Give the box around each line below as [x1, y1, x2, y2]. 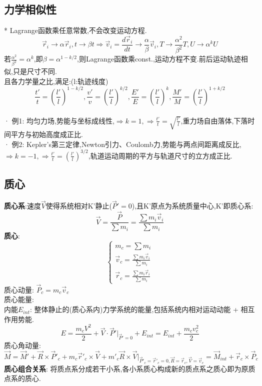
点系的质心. [4, 373, 41, 383]
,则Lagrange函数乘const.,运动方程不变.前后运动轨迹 [76, 53, 241, 64]
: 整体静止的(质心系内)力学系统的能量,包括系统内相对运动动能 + [29, 304, 238, 314]
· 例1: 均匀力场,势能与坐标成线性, [4, 115, 114, 125]
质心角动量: [4, 339, 41, 350]
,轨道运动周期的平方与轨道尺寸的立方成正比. [88, 150, 232, 160]
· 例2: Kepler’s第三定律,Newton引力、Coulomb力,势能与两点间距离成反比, [4, 138, 241, 149]
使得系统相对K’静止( [45, 200, 112, 211]
